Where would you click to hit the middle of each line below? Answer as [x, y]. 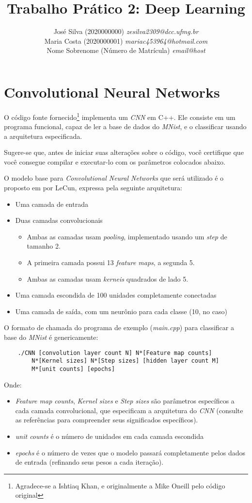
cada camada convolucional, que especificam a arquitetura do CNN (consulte [129, 410]
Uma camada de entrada [52, 204]
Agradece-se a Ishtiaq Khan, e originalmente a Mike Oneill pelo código [120, 485]
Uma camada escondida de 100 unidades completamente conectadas [116, 295]
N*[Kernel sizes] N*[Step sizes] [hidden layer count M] [125, 361]
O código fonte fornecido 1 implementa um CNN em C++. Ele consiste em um [120, 116]
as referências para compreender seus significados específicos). [107, 420]
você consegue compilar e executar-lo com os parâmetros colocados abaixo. [115, 161]
